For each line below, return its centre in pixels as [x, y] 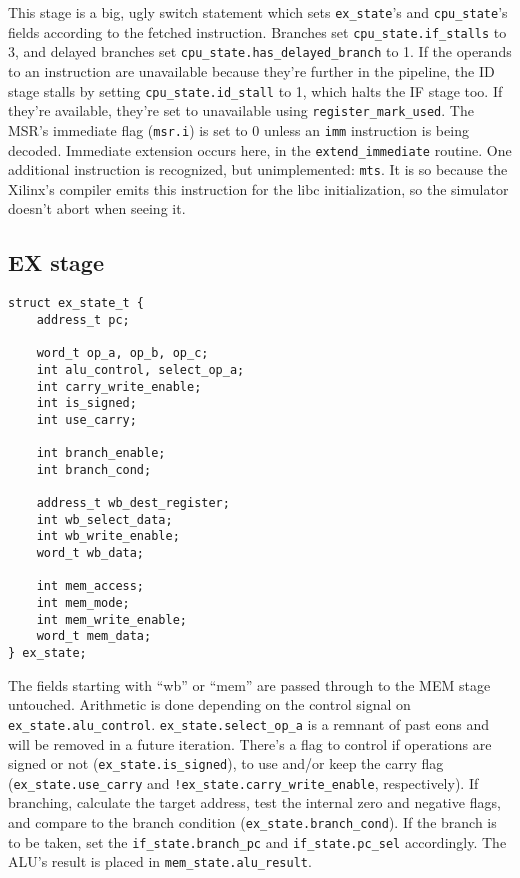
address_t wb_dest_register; [133, 503]
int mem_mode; [83, 603]
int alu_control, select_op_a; [140, 369]
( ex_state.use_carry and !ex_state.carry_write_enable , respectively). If [243, 782]
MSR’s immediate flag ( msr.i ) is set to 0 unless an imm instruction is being [238, 129]
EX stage [56, 262]
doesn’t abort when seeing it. [97, 208]
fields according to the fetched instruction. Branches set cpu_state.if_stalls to [257, 31]
